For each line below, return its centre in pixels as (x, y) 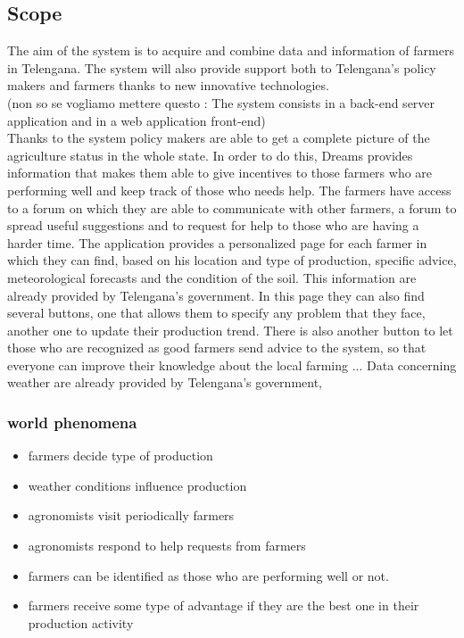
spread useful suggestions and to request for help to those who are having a (213, 225)
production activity (81, 622)
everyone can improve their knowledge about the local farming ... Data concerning (232, 365)
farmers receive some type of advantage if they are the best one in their (224, 605)
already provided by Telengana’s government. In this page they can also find (216, 295)
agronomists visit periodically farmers (131, 515)
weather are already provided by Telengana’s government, (165, 382)
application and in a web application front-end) (137, 120)
